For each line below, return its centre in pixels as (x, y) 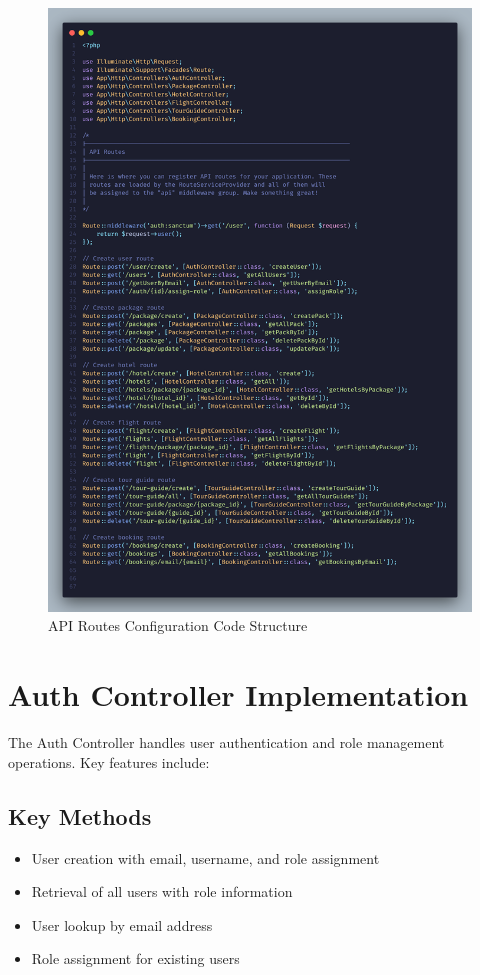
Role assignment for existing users (135, 958)
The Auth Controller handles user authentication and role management (226, 742)
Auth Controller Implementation (238, 694)
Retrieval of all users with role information (162, 891)
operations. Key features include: (109, 761)
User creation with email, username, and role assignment (205, 857)
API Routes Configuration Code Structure (178, 625)
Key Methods (80, 815)
